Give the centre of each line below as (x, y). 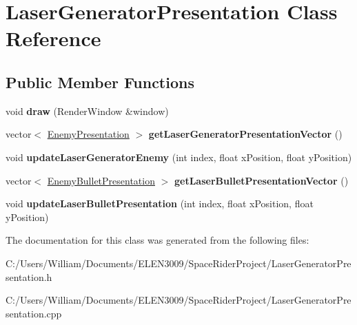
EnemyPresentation (88, 134)
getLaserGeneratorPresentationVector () (245, 134)
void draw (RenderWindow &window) (87, 111)
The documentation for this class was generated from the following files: (157, 240)
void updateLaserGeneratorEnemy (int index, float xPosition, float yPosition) (179, 157)
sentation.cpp (34, 313)
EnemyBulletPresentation (101, 180)
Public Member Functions (100, 82)
